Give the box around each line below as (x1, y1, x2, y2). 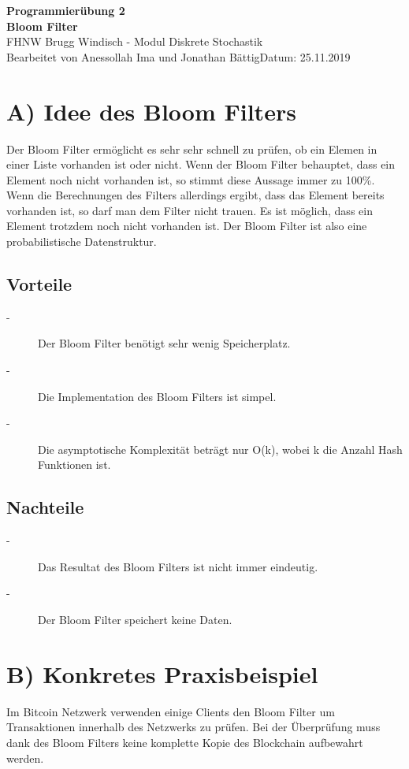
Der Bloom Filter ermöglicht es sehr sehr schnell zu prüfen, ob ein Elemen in (6, 140, 377, 157)
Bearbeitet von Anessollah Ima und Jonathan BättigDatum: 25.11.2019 (6, 48, 351, 65)
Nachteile (6, 495, 84, 519)
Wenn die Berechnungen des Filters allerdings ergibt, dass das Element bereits (6, 187, 385, 203)
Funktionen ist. (38, 456, 111, 473)
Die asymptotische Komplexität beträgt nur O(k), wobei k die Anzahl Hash (38, 440, 403, 457)
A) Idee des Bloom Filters (6, 95, 296, 127)
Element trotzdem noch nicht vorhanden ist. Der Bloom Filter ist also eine (6, 217, 367, 234)
